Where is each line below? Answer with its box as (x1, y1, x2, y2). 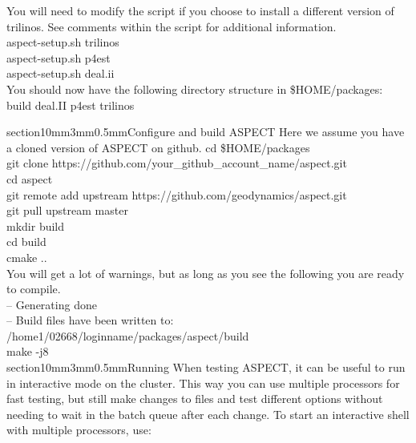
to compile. (6, 280, 61, 297)
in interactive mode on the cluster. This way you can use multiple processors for (6, 374, 400, 391)
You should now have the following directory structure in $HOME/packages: (6, 80, 383, 97)
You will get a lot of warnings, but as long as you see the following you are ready (6, 264, 405, 281)
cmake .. (6, 248, 47, 265)
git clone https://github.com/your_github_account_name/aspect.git (6, 155, 347, 171)
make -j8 (6, 343, 49, 360)
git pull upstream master (6, 202, 128, 219)
